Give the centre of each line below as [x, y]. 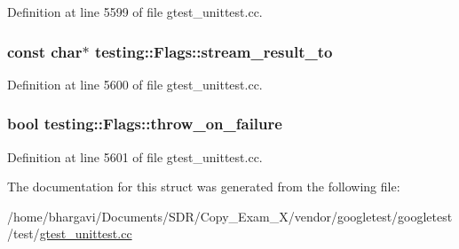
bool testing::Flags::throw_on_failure [145, 124]
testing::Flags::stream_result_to [214, 51]
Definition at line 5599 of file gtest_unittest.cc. [135, 12]
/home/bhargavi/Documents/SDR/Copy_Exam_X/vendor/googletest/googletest [230, 216]
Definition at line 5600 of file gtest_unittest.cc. [135, 84]
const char [45, 51]
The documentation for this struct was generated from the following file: [204, 187]
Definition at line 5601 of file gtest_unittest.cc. [135, 156]
